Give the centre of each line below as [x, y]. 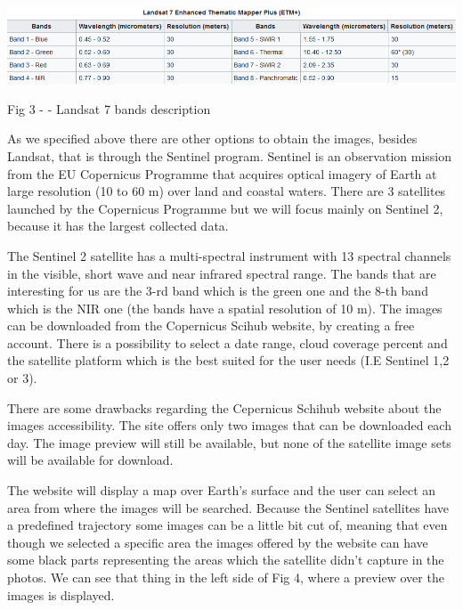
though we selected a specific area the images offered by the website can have [218, 542]
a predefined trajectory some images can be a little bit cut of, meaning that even [227, 525]
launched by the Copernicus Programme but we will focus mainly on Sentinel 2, [225, 208]
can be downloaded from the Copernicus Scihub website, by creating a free [211, 325]
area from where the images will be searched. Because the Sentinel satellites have [228, 507]
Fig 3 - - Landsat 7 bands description [109, 108]
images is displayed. [61, 594]
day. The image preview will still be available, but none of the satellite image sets [229, 442]
